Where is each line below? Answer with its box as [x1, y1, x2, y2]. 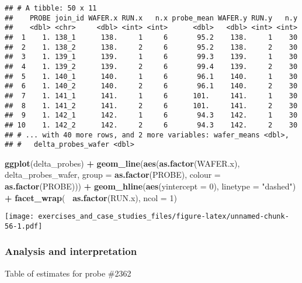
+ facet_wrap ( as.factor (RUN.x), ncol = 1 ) [5, 191, 177, 203]
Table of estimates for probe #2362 [5, 267, 131, 279]
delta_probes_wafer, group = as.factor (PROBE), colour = [5, 168, 221, 181]
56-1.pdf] [5, 222, 43, 230]
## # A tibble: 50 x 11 [5, 4, 97, 12]
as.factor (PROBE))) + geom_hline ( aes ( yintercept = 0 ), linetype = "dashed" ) [5, 180, 296, 192]
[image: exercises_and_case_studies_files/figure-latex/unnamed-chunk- [5, 212, 289, 221]
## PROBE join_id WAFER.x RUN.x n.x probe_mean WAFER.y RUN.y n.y [5, 13, 298, 22]
